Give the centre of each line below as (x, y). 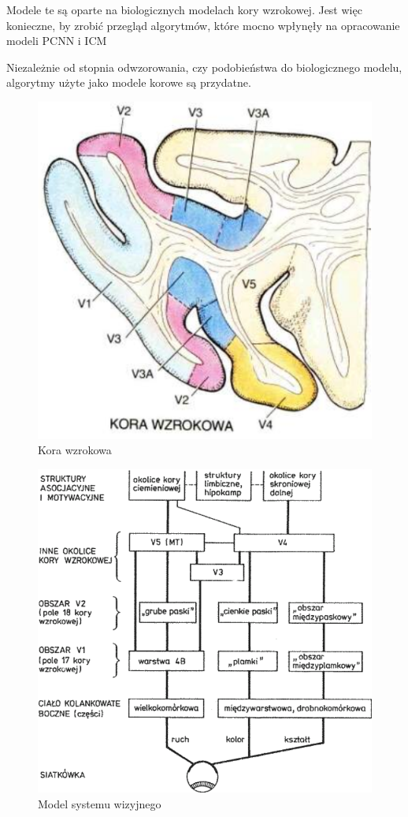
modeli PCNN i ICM (57, 41)
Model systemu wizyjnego (100, 803)
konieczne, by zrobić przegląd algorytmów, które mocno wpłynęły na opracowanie (203, 25)
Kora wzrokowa (75, 450)
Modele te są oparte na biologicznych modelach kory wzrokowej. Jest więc (184, 9)
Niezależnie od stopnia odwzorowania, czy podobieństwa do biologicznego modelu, (204, 67)
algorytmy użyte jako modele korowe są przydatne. (129, 82)
